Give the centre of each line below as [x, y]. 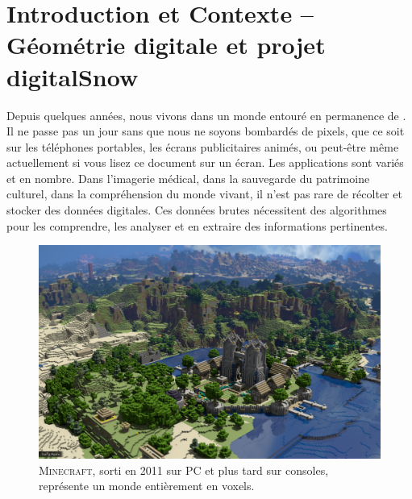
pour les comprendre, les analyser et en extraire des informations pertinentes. [197, 225]
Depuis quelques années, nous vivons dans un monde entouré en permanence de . [206, 115]
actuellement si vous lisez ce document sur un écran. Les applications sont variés [205, 162]
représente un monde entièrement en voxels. [147, 486]
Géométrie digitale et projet [166, 45]
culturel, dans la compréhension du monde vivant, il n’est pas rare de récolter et [204, 194]
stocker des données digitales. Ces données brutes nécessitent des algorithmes [197, 210]
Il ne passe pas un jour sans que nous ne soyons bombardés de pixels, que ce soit [206, 131]
